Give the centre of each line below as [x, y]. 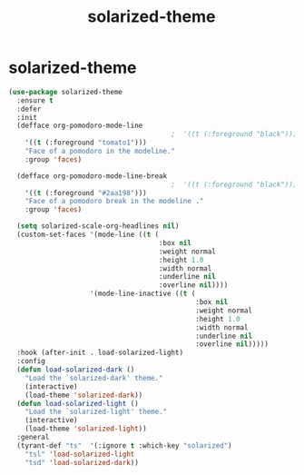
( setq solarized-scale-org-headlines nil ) [98, 226]
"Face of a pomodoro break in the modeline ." [114, 202]
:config [31, 361]
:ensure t [35, 100]
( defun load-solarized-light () [78, 403]
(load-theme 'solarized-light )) [86, 429]
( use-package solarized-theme [66, 92]
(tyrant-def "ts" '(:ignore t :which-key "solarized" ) [124, 445]
